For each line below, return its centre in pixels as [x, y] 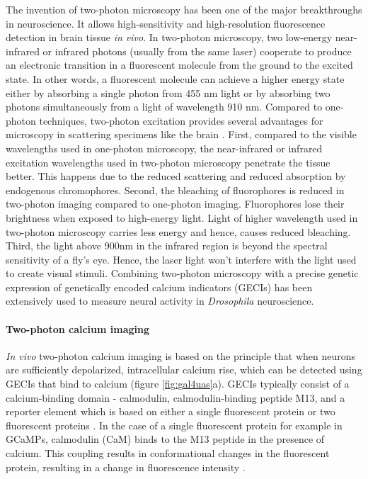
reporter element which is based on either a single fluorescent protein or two [171, 411]
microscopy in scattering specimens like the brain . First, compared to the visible [181, 134]
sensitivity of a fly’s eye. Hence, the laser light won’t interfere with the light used [181, 259]
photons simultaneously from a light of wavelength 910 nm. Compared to [164, 107]
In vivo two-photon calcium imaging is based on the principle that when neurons [181, 355]
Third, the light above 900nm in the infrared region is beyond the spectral [167, 246]
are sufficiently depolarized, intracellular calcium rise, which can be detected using [184, 370]
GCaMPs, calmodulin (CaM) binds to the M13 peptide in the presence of [165, 439]
